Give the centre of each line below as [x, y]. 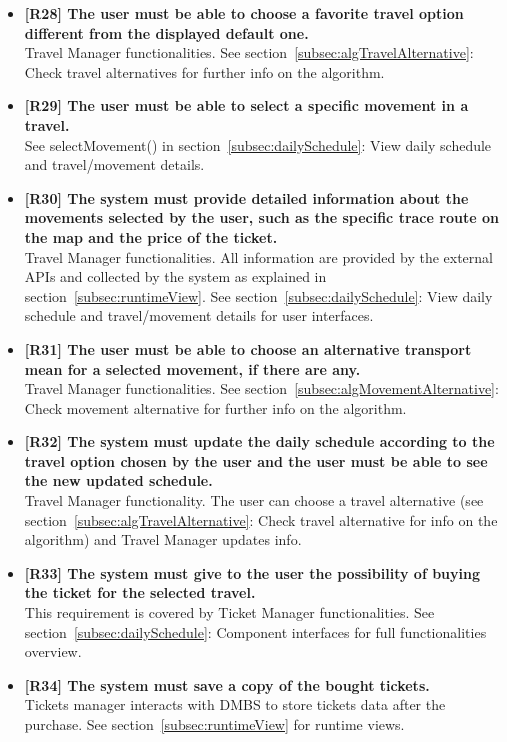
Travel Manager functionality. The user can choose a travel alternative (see [254, 500]
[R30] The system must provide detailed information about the [246, 197]
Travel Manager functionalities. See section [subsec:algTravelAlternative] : [249, 52]
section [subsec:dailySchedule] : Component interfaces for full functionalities [255, 631]
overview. [53, 651]
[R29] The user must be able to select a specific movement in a [246, 105]
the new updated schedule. [118, 480]
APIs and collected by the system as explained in [175, 276]
